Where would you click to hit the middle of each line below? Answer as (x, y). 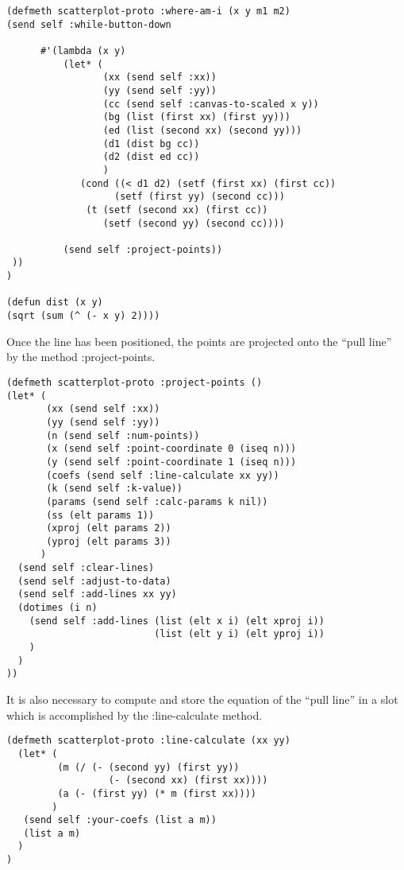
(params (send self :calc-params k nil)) (157, 501)
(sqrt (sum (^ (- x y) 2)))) (83, 316)
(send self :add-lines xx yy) (97, 594)
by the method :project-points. (81, 357)
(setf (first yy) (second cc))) (200, 197)
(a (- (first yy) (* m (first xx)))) (157, 793)
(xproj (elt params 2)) (109, 528)
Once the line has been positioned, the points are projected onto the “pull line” (199, 341)
